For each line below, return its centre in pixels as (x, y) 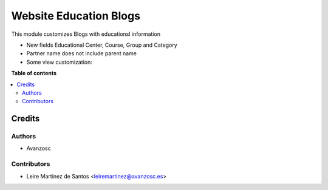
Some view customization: (59, 62)
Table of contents (34, 73)
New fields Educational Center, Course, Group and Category (102, 45)
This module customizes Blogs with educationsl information (86, 34)
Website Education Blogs (76, 16)
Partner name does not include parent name (81, 53)
